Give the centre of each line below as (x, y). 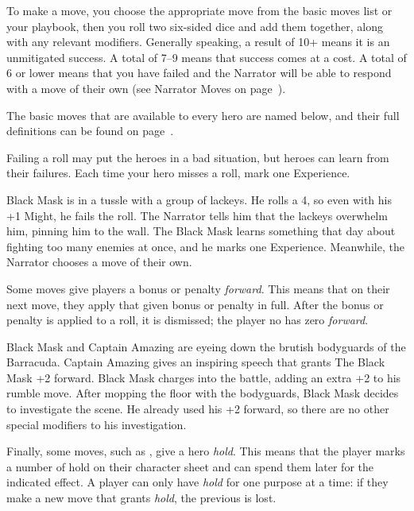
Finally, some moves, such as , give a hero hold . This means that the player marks (206, 451)
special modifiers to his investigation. (97, 424)
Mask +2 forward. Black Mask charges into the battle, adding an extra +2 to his (204, 377)
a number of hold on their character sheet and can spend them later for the (190, 466)
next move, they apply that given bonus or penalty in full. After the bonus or (195, 304)
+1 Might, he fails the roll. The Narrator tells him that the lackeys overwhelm (197, 215)
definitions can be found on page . (90, 131)
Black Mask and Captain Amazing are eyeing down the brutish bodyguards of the (206, 346)
